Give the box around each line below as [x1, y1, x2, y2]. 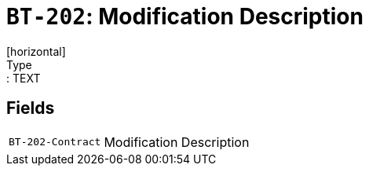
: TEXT [6, 71, 41, 85]
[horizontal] [6, 44, 66, 58]
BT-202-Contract [9, 136, 101, 148]
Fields [6, 98, 55, 119]
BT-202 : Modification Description [6, 3, 364, 30]
